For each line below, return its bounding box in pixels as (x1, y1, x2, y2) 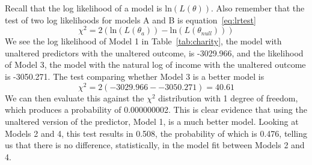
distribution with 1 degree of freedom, (158, 91, 298, 104)
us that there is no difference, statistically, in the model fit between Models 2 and (5, 139, 305, 151)
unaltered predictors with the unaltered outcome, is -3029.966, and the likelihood (5, 46, 304, 59)
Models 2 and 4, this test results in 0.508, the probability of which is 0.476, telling (5, 127, 308, 139)
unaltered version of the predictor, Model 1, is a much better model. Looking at (5, 115, 299, 127)
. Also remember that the (211, 2, 305, 14)
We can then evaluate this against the (5, 91, 144, 104)
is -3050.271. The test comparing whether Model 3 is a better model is (5, 70, 265, 83)
